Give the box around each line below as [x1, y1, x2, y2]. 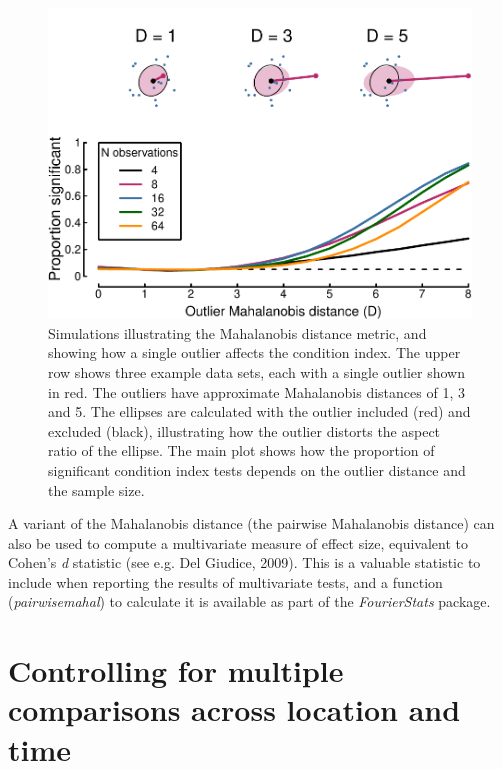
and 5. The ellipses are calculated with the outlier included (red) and [48, 401, 471, 422]
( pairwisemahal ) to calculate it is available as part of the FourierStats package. [8, 591, 491, 612]
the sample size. [48, 479, 145, 500]
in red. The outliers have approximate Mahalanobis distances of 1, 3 [48, 381, 465, 402]
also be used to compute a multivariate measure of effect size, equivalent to [8, 532, 468, 553]
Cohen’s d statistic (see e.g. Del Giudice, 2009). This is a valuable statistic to [8, 552, 481, 573]
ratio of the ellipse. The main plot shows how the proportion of [48, 440, 435, 461]
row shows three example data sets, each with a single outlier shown [48, 361, 466, 382]
